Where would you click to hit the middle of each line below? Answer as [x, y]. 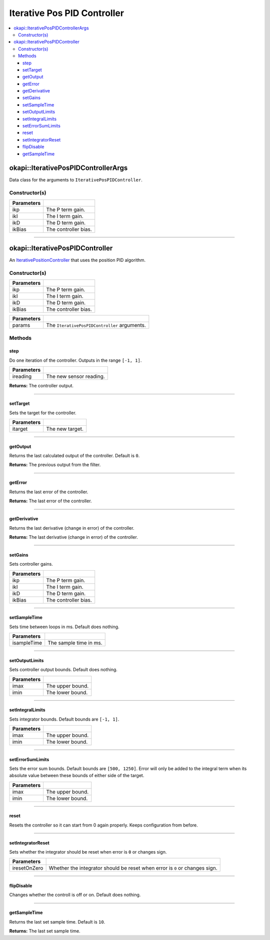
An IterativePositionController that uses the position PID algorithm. [77, 260]
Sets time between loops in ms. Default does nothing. [64, 627]
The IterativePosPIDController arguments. [96, 325]
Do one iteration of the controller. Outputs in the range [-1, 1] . [75, 360]
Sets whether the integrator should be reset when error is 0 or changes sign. [88, 852]
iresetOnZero [28, 868]
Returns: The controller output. [41, 386]
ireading [22, 376]
